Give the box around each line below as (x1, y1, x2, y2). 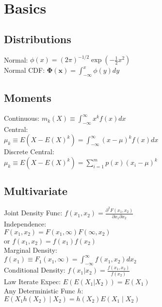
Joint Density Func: (4, 208, 63, 218)
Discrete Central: (4, 146, 54, 157)
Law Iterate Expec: (4, 276, 61, 286)
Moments (4, 90, 51, 105)
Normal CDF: (4, 65, 45, 75)
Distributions (4, 31, 71, 46)
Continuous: (4, 113, 40, 123)
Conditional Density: (4, 265, 65, 275)
